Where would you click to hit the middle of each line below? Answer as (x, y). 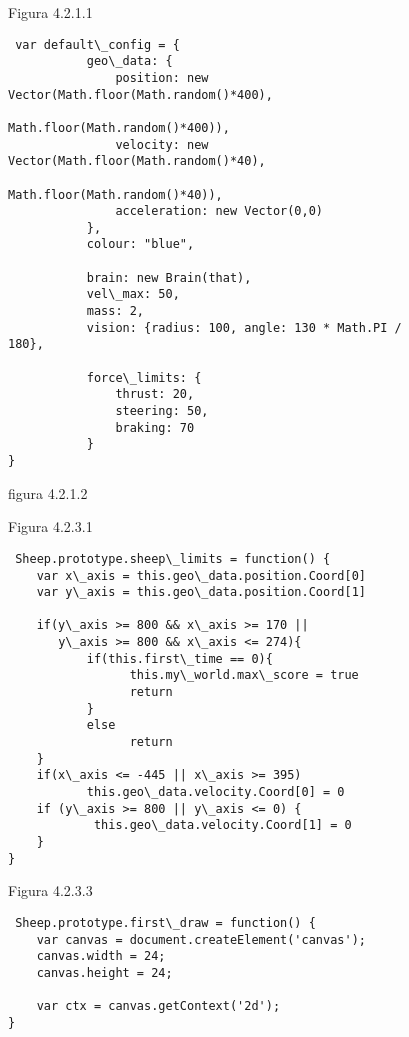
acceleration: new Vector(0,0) (219, 211)
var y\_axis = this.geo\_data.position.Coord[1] (201, 592)
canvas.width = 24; (101, 956)
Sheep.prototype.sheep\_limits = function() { (173, 558)
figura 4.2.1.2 (48, 492)
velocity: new (162, 144)
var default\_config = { (97, 44)
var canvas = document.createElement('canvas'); (201, 939)
